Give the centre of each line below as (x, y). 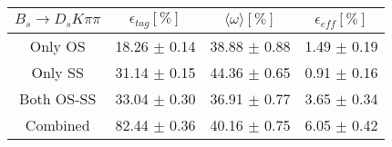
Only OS (57, 45)
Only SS (57, 72)
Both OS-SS (58, 98)
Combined (57, 124)
